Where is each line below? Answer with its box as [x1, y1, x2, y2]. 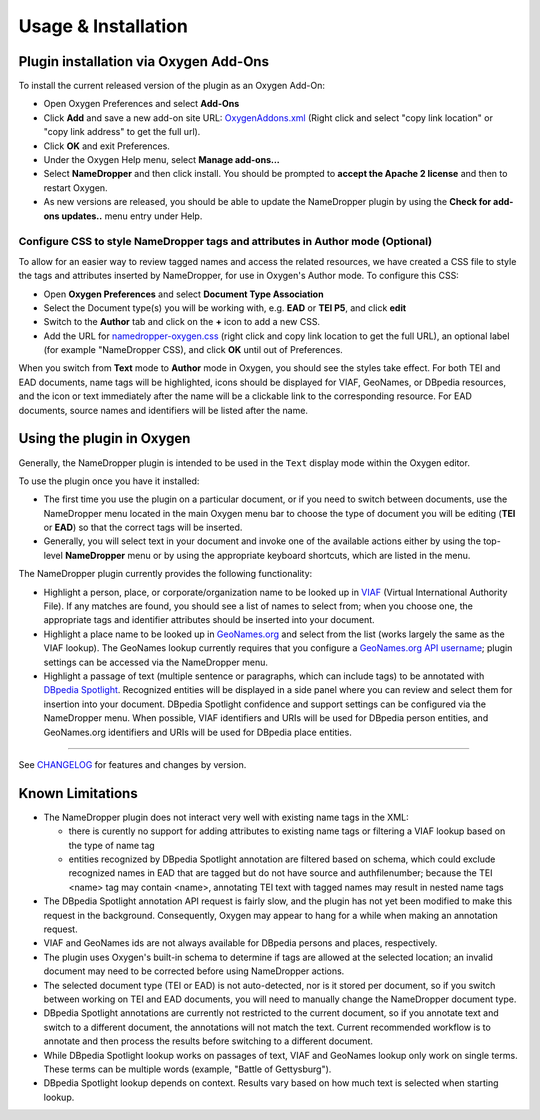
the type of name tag [68, 839, 155, 851]
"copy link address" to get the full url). [43, 126, 201, 138]
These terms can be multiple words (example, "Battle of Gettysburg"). [43, 1063, 332, 1075]
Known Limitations [18, 785, 139, 802]
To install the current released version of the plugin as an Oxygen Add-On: [18, 80, 325, 92]
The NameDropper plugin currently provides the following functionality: [18, 568, 313, 580]
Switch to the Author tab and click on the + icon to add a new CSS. [43, 316, 320, 328]
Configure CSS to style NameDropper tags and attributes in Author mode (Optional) [18, 235, 433, 249]
